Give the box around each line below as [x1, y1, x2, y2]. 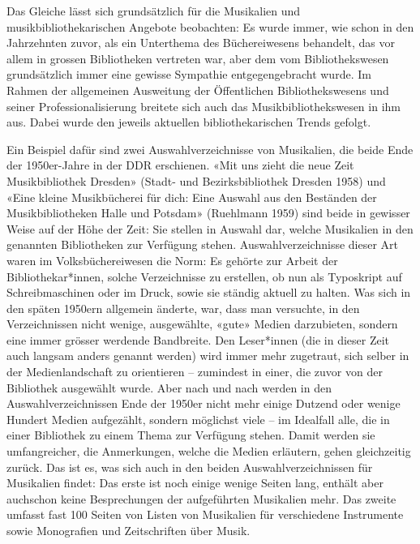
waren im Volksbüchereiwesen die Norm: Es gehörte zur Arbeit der [6, 251, 338, 268]
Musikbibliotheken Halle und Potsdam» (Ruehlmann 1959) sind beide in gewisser [6, 204, 410, 221]
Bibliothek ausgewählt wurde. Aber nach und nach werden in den [6, 379, 332, 396]
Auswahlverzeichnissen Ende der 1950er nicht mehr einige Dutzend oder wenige [6, 395, 401, 412]
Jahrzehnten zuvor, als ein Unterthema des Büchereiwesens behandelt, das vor [6, 34, 395, 51]
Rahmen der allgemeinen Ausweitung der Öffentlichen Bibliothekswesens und [6, 81, 389, 98]
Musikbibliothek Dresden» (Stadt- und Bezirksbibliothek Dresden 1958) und [6, 172, 386, 189]
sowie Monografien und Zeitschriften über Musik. [6, 522, 251, 538]
